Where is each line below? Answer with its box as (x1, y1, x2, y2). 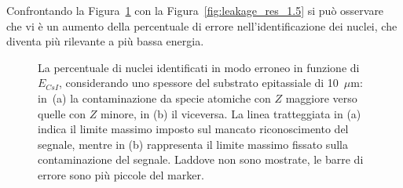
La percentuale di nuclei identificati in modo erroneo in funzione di (38, 59, 360, 75)
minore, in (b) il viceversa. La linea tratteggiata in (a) (100, 105, 361, 121)
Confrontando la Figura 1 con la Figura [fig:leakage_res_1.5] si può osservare (6, 2, 384, 18)
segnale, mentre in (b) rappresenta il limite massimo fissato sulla (38, 136, 348, 152)
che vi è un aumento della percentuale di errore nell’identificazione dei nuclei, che (6, 17, 398, 34)
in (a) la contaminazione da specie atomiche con (38, 89, 271, 106)
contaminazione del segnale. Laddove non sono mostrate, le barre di (38, 151, 364, 168)
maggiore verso (285, 89, 357, 106)
